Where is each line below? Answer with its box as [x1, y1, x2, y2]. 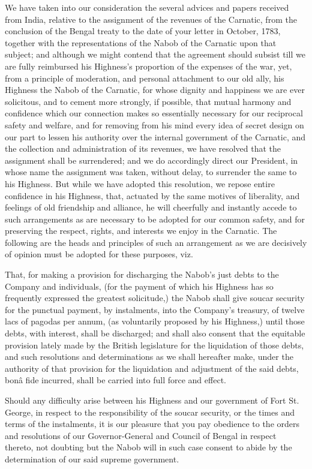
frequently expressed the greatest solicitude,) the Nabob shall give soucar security [5, 291, 305, 304]
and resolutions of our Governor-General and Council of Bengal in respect [5, 429, 277, 441]
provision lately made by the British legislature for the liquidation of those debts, [5, 338, 304, 351]
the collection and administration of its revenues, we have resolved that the [5, 142, 281, 155]
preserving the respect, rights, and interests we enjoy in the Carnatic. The [5, 224, 277, 237]
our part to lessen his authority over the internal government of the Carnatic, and [5, 130, 306, 143]
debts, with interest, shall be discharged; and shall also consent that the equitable [5, 327, 305, 339]
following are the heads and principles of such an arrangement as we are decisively [5, 236, 307, 248]
